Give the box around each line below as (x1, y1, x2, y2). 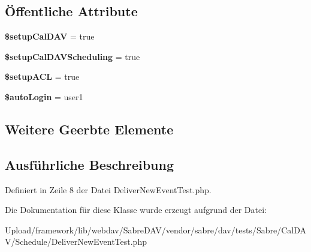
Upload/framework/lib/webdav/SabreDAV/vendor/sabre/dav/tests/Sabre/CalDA (5, 223, 306, 236)
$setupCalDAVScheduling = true (5, 50, 140, 62)
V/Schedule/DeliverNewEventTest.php (5, 235, 147, 248)
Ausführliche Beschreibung (5, 155, 174, 173)
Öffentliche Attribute (5, 2, 138, 20)
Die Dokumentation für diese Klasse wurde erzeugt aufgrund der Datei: (5, 203, 267, 216)
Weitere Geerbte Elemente (5, 119, 174, 138)
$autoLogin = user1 (5, 90, 83, 103)
